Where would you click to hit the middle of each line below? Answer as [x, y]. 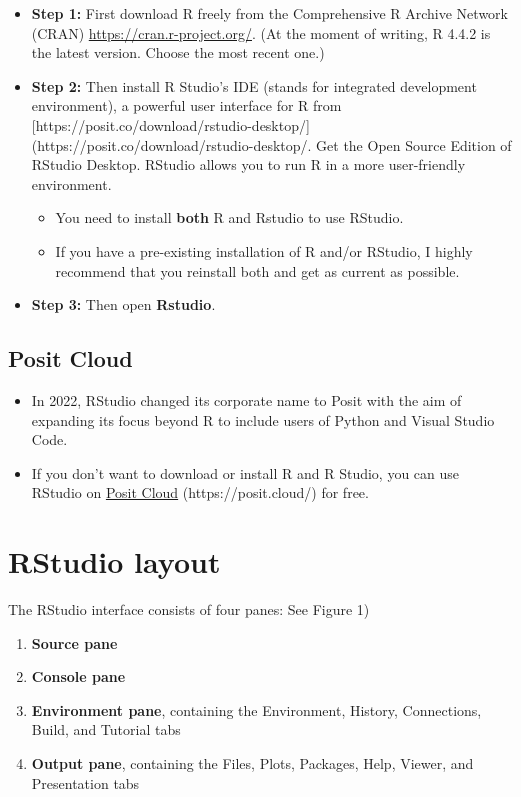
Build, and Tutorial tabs [106, 729]
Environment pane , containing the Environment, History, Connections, [256, 709]
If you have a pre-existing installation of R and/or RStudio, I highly [264, 250]
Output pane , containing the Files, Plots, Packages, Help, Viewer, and [252, 762]
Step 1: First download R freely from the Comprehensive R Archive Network [269, 13]
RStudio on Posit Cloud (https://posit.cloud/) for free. [200, 492]
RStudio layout [114, 561]
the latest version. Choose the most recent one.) [178, 52]
